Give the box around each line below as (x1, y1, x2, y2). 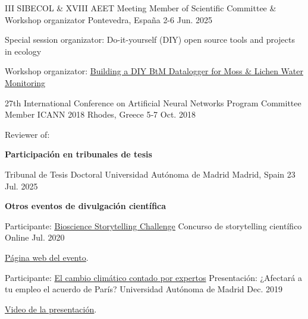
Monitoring (5, 76, 46, 89)
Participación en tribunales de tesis (5, 148, 152, 160)
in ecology (5, 45, 42, 57)
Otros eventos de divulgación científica (5, 200, 166, 212)
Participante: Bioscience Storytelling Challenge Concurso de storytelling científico (5, 219, 302, 232)
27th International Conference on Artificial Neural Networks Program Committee (5, 96, 301, 109)
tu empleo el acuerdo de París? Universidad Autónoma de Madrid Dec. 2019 (5, 283, 283, 295)
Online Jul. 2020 (5, 231, 65, 244)
